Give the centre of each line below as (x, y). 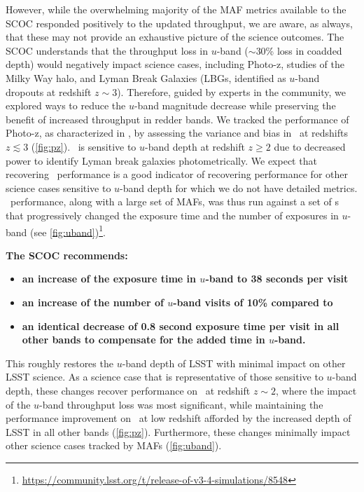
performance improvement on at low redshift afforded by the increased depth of (178, 418)
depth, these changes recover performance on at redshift (128, 390)
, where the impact (316, 390)
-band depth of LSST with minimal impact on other (234, 363)
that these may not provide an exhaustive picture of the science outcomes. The (175, 37)
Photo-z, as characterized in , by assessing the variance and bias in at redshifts (177, 133)
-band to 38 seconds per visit (277, 279)
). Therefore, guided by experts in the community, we (231, 91)
